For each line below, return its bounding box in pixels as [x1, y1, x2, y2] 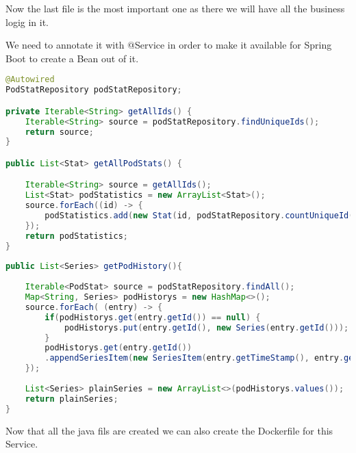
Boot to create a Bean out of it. [5, 51, 139, 65]
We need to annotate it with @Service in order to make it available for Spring [5, 38, 332, 52]
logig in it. [5, 14, 49, 29]
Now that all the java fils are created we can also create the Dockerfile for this [5, 423, 333, 437]
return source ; [25, 127, 94, 137]
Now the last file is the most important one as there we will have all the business [5, 1, 345, 15]
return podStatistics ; [25, 231, 128, 241]
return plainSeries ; [25, 393, 118, 404]
